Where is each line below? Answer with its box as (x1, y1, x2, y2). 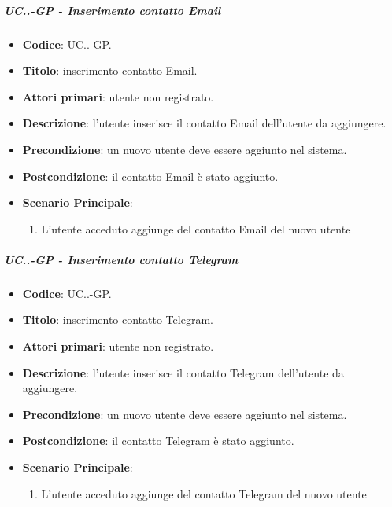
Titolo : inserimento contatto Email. (22, 62, 198, 79)
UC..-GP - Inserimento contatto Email (4, 2, 221, 18)
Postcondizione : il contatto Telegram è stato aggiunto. (22, 432, 294, 449)
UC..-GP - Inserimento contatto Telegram (4, 251, 239, 267)
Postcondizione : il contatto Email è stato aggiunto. (22, 167, 279, 184)
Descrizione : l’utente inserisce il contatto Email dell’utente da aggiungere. (22, 115, 386, 131)
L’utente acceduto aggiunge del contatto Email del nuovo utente (41, 220, 351, 237)
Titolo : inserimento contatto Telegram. (22, 311, 213, 328)
